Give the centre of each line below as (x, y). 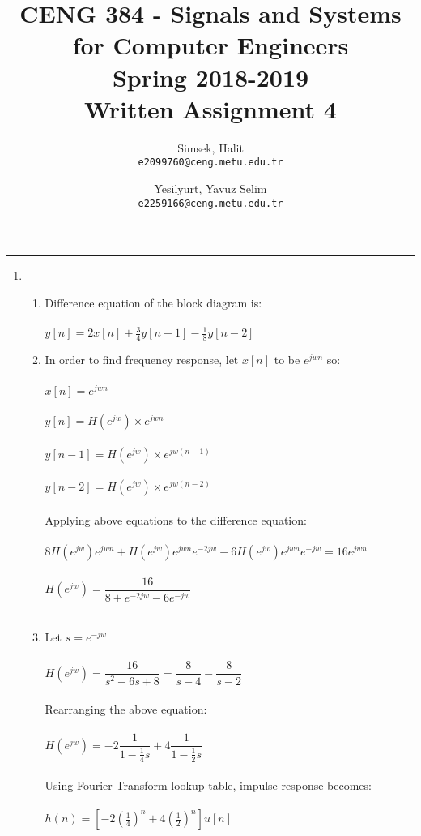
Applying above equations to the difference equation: (176, 519)
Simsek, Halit (210, 147)
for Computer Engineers (210, 45)
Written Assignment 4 (210, 108)
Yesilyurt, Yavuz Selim (210, 188)
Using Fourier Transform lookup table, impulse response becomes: (208, 785)
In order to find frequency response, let (142, 360)
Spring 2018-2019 (210, 77)
